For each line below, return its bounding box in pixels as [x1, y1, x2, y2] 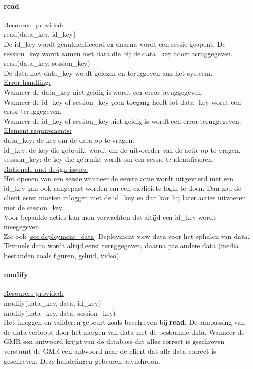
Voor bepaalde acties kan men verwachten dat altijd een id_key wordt [4, 211, 216, 222]
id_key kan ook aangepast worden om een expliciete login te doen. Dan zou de [4, 183, 241, 193]
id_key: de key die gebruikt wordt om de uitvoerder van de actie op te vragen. [4, 144, 241, 155]
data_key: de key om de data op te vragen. [4, 134, 135, 145]
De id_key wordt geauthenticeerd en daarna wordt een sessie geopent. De [4, 38, 225, 49]
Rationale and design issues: [4, 163, 88, 174]
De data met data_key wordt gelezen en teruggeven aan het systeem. [4, 67, 213, 78]
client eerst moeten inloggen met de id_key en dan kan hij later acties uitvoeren [4, 192, 246, 203]
